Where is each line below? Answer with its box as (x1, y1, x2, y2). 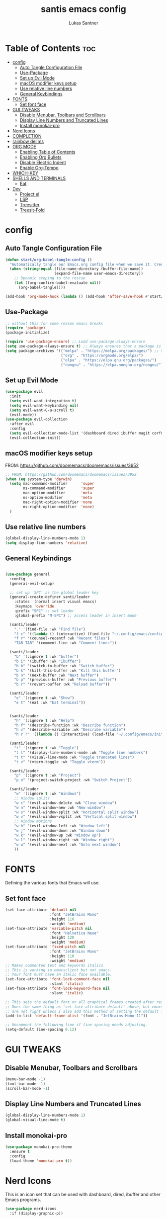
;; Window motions (14, 819, 52, 824)
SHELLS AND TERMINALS (12, 175, 66, 181)
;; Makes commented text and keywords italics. (5, 963, 106, 968)
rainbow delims (12, 138, 44, 144)
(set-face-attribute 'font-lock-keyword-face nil (5, 986, 110, 991)
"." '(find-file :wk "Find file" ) (14, 626, 85, 632)
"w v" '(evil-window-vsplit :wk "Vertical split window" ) (14, 814, 137, 819)
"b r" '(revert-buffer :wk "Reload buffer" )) (14, 682, 110, 687)
